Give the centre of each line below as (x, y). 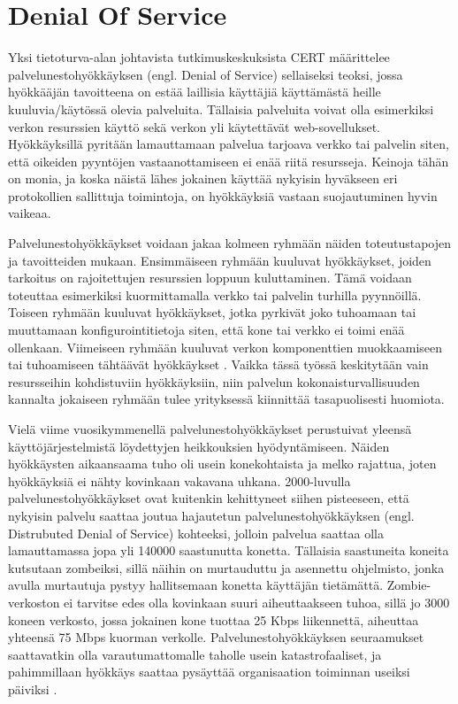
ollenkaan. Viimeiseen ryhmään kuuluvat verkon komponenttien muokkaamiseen (225, 347)
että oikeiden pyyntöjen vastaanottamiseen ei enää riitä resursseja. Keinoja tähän (229, 161)
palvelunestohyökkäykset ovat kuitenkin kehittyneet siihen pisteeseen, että (209, 498)
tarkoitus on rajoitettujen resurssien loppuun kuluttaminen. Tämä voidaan (210, 278)
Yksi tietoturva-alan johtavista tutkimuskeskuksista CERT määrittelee (199, 57)
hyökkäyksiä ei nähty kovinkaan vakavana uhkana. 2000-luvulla (179, 480)
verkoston (34, 602)
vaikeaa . (30, 213)
